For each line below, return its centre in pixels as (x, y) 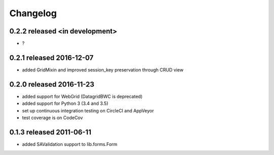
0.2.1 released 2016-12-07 (52, 57)
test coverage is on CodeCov (53, 118)
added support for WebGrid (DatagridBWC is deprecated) (82, 96)
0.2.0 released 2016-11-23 (52, 84)
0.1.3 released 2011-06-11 (50, 132)
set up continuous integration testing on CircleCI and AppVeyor (88, 110)
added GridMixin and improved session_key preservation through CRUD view (103, 70)
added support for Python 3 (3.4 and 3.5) (65, 103)
